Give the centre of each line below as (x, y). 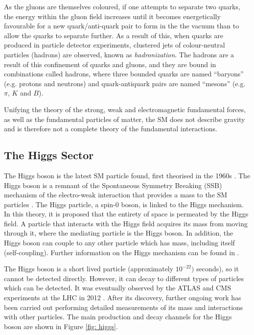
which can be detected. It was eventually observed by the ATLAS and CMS (117, 288)
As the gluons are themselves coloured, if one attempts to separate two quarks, (122, 6)
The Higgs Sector (49, 155)
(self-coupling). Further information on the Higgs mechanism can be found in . (122, 252)
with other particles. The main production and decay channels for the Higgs (118, 317)
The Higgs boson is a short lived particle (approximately (89, 269)
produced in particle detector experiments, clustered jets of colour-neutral (115, 45)
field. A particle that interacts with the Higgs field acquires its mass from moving (126, 223)
